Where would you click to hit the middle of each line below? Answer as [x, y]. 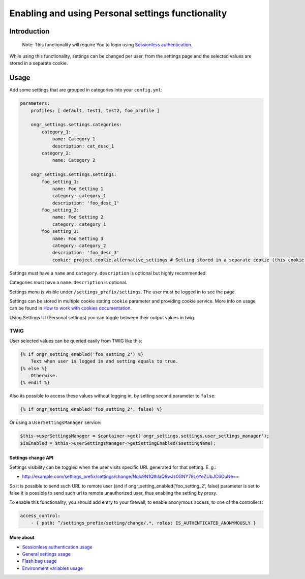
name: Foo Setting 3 [78, 238]
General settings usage [47, 554]
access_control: [40, 516]
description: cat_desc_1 [83, 146]
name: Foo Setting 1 [78, 189]
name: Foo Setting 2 [78, 217]
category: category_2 [79, 246]
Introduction [29, 31]
